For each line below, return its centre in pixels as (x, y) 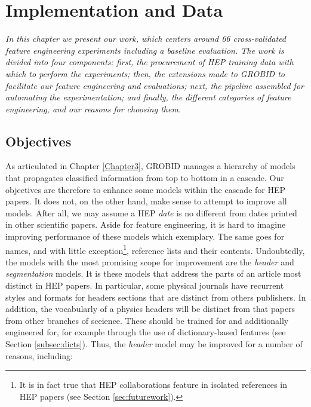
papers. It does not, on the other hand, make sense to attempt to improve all (146, 201)
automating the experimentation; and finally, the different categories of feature (148, 97)
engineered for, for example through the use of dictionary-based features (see (146, 332)
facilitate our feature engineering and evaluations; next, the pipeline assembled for (155, 85)
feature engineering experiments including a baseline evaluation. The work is (145, 50)
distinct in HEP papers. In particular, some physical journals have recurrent (145, 285)
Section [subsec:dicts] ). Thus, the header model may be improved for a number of (154, 344)
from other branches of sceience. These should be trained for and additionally (147, 320)
